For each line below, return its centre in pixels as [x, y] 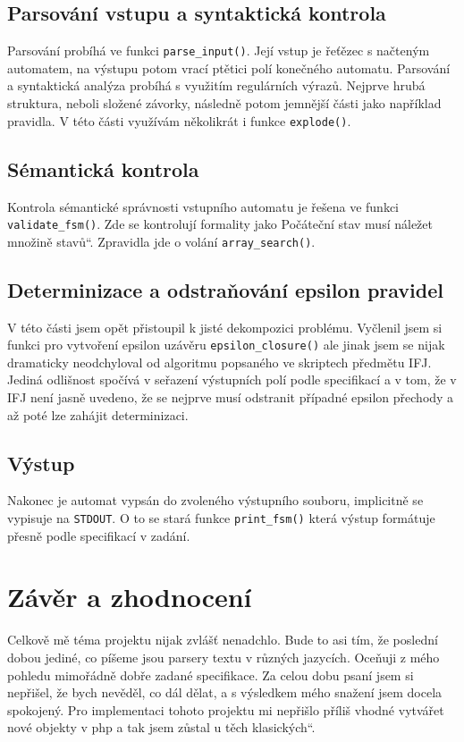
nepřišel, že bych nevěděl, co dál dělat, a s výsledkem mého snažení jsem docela [225, 692]
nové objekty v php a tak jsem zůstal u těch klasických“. [161, 727]
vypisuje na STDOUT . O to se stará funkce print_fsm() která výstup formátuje [221, 518]
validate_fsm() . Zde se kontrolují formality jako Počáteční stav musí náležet [220, 224]
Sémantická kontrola [103, 169]
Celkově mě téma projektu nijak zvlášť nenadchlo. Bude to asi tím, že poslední [223, 640]
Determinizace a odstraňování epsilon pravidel [225, 289]
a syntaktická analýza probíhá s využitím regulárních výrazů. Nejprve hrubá [216, 85]
